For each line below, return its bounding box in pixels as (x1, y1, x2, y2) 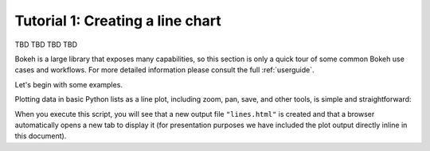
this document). (14, 131, 67, 141)
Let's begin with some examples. (14, 79, 123, 89)
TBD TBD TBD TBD (14, 40, 78, 49)
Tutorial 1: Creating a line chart (14, 12, 222, 29)
